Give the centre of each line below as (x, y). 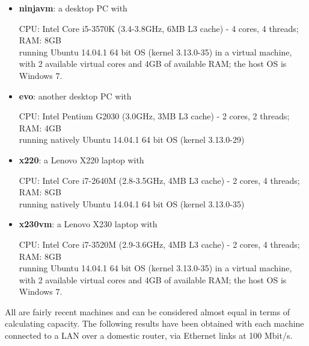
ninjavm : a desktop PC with (73, 8)
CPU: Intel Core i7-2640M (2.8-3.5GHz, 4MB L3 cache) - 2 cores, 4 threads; (159, 180)
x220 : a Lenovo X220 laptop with (81, 159)
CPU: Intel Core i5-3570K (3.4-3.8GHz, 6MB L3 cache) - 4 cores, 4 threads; (159, 28)
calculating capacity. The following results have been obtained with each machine (154, 323)
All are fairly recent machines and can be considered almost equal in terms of (148, 311)
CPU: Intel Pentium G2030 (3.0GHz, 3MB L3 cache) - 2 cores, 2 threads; (154, 116)
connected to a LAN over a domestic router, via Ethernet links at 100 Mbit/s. (149, 335)
